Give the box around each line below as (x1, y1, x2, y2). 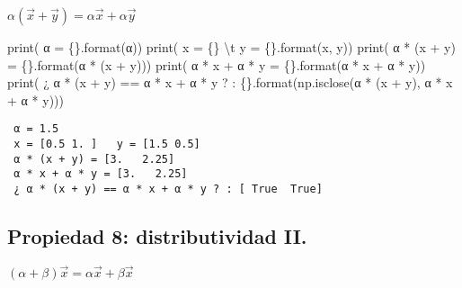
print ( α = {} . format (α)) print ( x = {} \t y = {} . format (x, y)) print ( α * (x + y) (7, 38, 456, 56)
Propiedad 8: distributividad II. (7, 222, 307, 250)
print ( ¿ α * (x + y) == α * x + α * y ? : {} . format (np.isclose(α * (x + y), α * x (7, 73, 453, 92)
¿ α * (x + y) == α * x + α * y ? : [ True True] (13, 183, 323, 195)
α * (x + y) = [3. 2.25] (13, 152, 175, 166)
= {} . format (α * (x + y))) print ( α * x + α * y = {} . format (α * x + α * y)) (7, 55, 426, 74)
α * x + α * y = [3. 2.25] (13, 167, 188, 181)
